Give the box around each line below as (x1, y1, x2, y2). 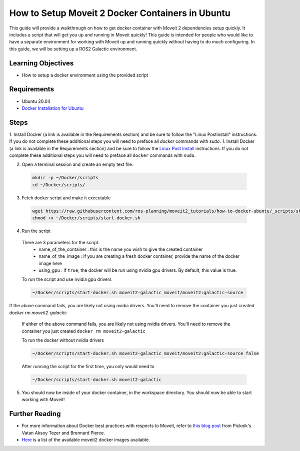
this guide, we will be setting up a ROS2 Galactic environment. (9, 45, 137, 52)
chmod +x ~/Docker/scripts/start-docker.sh (32, 215, 141, 221)
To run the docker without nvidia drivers (21, 337, 104, 343)
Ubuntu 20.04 (21, 98, 50, 104)
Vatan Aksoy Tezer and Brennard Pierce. (21, 430, 105, 436)
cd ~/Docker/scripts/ (32, 182, 85, 187)
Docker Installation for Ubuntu (21, 105, 84, 111)
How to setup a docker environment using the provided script (21, 72, 148, 78)
